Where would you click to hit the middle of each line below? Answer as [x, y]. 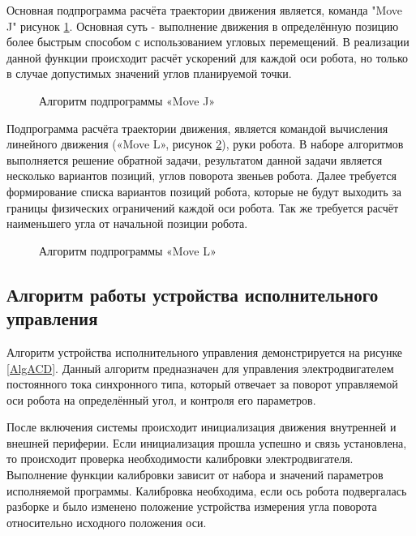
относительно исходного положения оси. [107, 522]
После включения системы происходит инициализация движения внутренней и [202, 427]
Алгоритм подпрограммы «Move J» [127, 100]
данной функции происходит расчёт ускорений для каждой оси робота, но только [207, 57]
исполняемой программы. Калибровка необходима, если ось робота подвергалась [207, 490]
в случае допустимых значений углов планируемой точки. [149, 73]
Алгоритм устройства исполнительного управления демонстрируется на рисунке [205, 352]
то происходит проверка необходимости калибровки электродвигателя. [180, 459]
